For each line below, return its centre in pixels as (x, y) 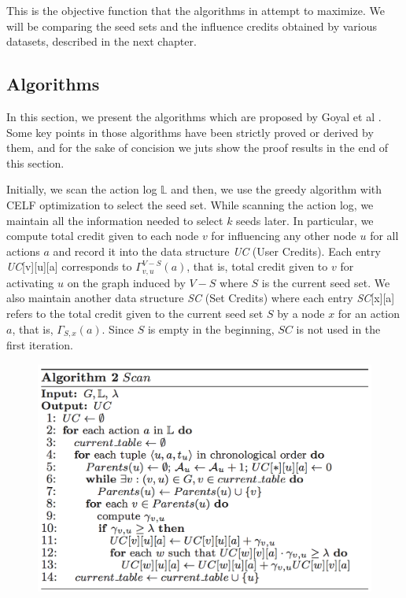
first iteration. (40, 345)
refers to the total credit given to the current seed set (135, 313)
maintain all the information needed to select (115, 220)
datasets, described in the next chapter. (101, 41)
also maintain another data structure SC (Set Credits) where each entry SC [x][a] (201, 298)
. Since (118, 329)
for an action (369, 313)
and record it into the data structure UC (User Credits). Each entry (217, 251)
